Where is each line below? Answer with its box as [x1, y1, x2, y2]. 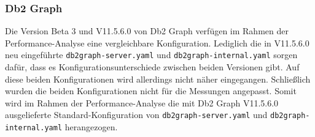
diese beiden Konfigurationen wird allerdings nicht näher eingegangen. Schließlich [5, 72, 311, 85]
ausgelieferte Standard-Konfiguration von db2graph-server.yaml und [5, 108, 268, 121]
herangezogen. [64, 120, 118, 133]
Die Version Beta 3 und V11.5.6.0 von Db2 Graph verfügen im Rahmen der [5, 24, 289, 37]
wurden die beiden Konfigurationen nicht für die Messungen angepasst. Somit [5, 84, 297, 97]
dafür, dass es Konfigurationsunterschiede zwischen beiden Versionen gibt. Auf [5, 61, 300, 73]
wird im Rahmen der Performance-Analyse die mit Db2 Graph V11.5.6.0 [5, 96, 279, 109]
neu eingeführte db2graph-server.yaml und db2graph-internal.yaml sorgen [5, 48, 298, 61]
